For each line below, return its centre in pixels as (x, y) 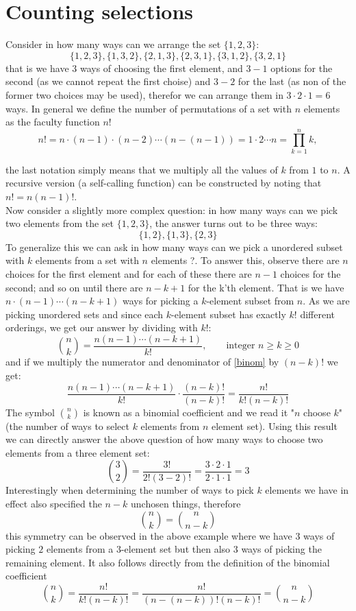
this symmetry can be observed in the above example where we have (149, 535)
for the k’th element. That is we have (266, 287)
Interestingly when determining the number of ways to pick (130, 490)
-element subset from (250, 301)
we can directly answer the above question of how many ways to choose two (164, 439)
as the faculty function (53, 122)
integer (241, 346)
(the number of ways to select (67, 426)
